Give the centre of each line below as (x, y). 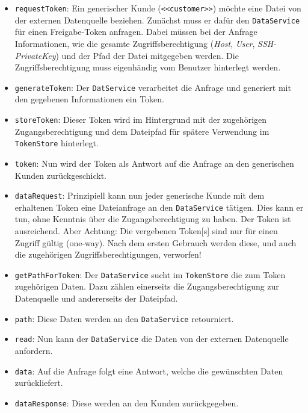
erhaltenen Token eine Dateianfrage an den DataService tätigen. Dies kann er (159, 207)
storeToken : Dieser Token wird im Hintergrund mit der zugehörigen (141, 119)
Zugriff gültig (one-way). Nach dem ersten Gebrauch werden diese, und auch (156, 242)
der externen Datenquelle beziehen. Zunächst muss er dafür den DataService (157, 20)
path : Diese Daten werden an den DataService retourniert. (124, 318)
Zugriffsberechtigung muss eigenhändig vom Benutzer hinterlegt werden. (148, 67)
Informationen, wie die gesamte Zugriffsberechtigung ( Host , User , (135, 43)
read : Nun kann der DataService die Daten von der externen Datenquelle (152, 339)
